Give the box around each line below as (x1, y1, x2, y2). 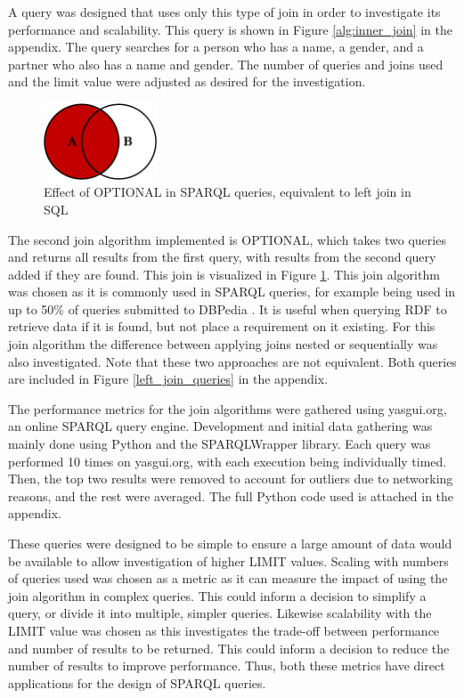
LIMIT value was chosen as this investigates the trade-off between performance (8, 621, 440, 639)
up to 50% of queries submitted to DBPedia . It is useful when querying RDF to (8, 299, 447, 318)
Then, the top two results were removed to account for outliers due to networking (8, 469, 453, 488)
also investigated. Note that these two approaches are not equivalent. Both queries (8, 352, 457, 370)
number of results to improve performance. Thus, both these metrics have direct (8, 656, 445, 675)
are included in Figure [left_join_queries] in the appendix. (8, 369, 329, 388)
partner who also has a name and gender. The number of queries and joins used (8, 54, 444, 73)
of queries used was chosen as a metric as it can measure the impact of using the (8, 569, 448, 588)
